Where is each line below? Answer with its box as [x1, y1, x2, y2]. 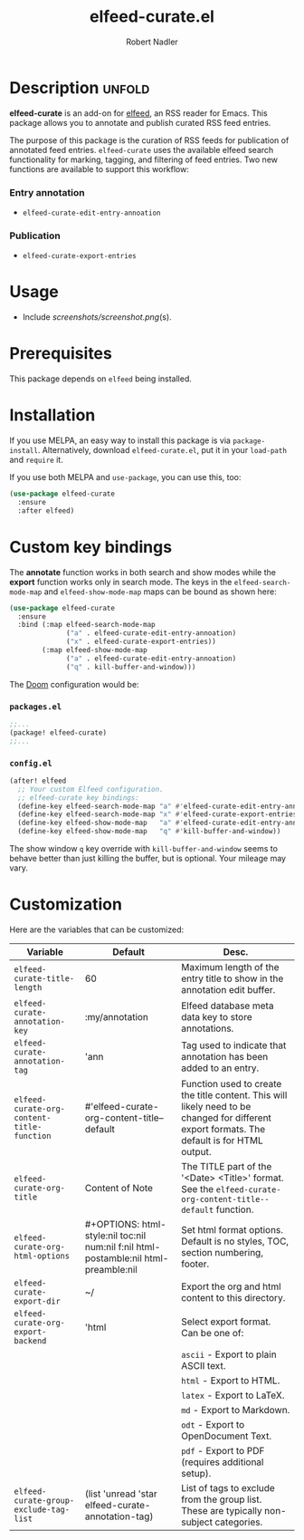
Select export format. [180, 1315, 271, 1328]
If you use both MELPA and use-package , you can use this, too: [9, 472, 242, 483]
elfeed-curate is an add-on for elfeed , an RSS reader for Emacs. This [9, 107, 269, 119]
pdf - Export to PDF [180, 1444, 265, 1457]
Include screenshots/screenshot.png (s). [22, 312, 172, 322]
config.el [9, 758, 52, 768]
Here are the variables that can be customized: [9, 924, 184, 935]
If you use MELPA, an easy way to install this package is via [9, 435, 231, 446]
